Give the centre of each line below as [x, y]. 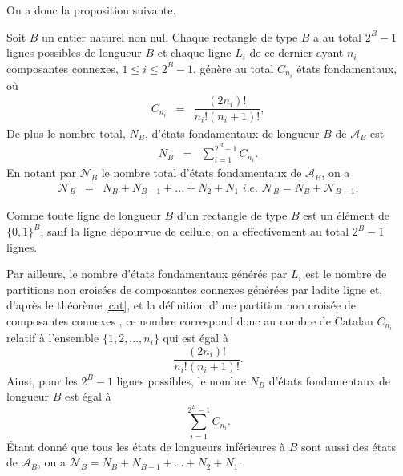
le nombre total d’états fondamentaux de [201, 173]
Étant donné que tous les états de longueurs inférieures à [146, 446]
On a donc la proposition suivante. [91, 10]
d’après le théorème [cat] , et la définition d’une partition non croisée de [181, 305]
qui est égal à [195, 338]
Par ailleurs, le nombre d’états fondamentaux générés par [147, 274]
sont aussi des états [349, 446]
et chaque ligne [194, 52]
